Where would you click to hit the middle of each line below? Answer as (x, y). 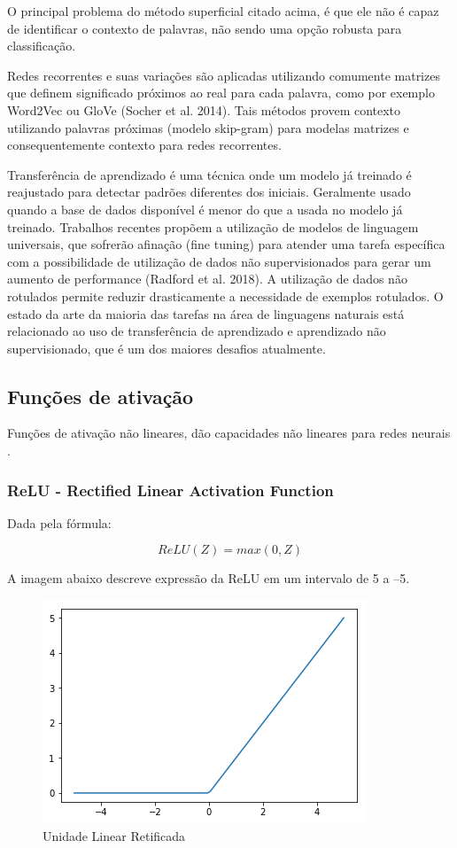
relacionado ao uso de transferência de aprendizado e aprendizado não (197, 331)
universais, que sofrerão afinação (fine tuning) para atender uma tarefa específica (226, 244)
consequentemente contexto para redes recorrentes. (144, 145)
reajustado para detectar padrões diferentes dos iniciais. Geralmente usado (209, 192)
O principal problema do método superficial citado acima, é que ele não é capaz (223, 11)
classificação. (42, 46)
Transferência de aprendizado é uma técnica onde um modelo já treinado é (209, 174)
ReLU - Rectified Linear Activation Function (170, 490)
